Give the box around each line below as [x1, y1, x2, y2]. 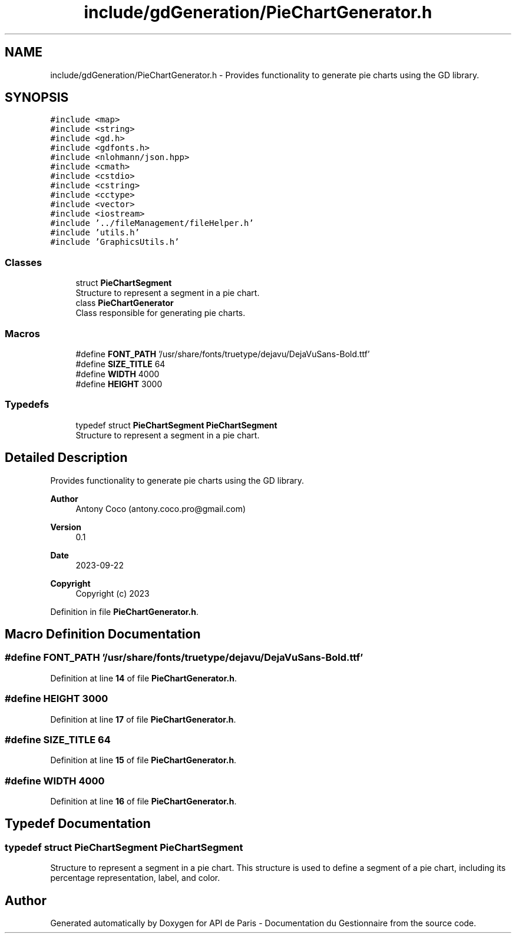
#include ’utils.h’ [50, 228, 140, 238]
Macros [5, 327, 40, 340]
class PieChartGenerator [75, 298, 174, 308]
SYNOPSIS [5, 90, 69, 105]
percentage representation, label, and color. [50, 873, 220, 883]
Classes [5, 256, 42, 268]
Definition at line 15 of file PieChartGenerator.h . [50, 755, 237, 766]
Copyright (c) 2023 [75, 588, 150, 598]
